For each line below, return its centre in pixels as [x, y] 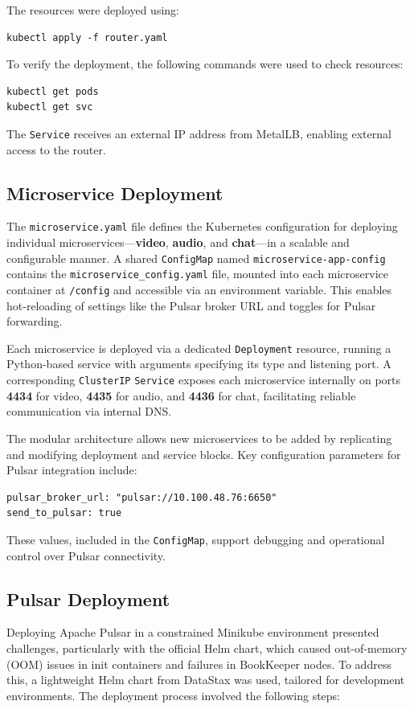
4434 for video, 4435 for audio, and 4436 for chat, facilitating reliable [181, 395]
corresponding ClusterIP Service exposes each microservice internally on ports [204, 380]
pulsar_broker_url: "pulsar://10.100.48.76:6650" [142, 497]
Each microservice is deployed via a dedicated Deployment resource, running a [199, 348]
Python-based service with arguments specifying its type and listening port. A [199, 364]
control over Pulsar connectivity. [86, 555]
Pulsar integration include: [72, 470]
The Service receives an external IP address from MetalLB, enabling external [199, 133]
